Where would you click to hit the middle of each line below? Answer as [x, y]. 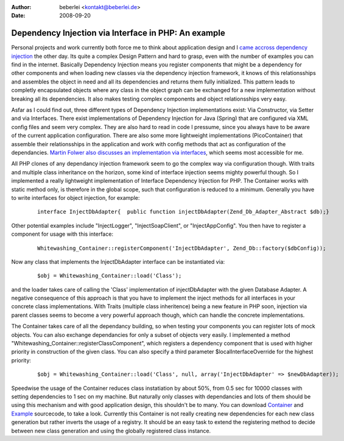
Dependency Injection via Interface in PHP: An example [118, 33]
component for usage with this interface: [62, 234]
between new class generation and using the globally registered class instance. [111, 431]
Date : [18, 16]
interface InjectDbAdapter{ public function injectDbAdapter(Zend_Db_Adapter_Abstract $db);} [184, 212]
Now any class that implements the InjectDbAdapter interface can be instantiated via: [118, 261]
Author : [21, 7]
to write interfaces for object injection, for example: [75, 197]
